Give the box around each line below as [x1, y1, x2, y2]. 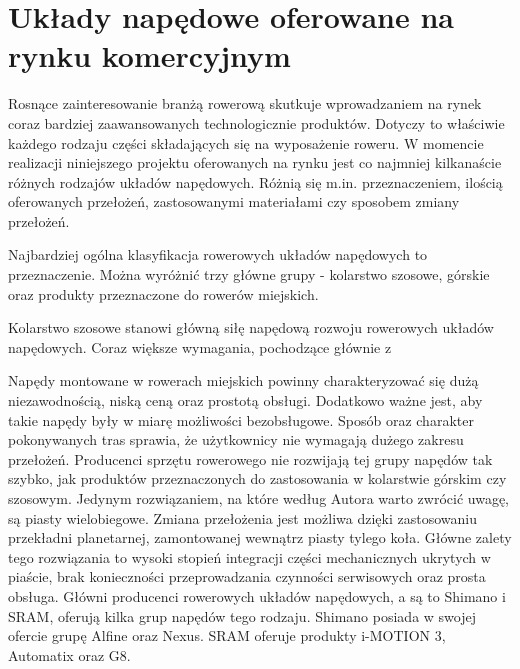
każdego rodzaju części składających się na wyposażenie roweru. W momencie [8, 132, 484, 153]
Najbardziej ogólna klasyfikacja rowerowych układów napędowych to [8, 244, 428, 265]
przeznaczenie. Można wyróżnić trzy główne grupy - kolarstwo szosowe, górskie [8, 264, 490, 285]
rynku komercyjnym [8, 35, 291, 76]
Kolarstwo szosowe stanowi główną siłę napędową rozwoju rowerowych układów [8, 317, 494, 338]
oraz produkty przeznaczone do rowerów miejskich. [8, 283, 319, 304]
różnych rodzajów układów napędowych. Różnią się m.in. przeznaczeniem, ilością [8, 171, 503, 192]
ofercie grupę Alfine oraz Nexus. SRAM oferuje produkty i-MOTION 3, [8, 625, 446, 646]
